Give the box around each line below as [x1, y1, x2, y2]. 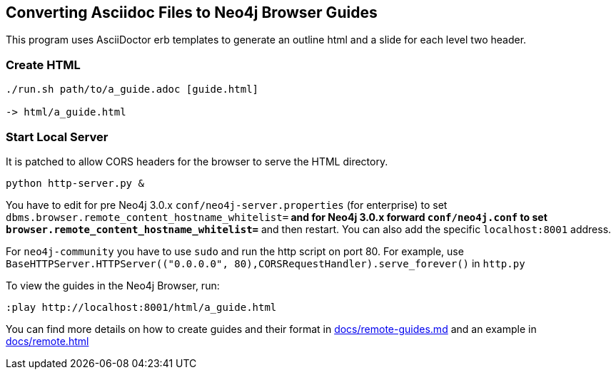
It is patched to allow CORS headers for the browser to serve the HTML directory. [6, 155, 388, 168]
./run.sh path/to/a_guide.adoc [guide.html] [6, 83, 259, 96]
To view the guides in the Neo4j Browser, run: [6, 279, 220, 292]
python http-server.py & [6, 177, 144, 189]
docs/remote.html [6, 334, 89, 347]
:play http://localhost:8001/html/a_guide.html [6, 301, 277, 313]
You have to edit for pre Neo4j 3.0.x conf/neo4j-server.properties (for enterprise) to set [6, 198, 448, 211]
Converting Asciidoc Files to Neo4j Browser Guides [6, 4, 378, 21]
